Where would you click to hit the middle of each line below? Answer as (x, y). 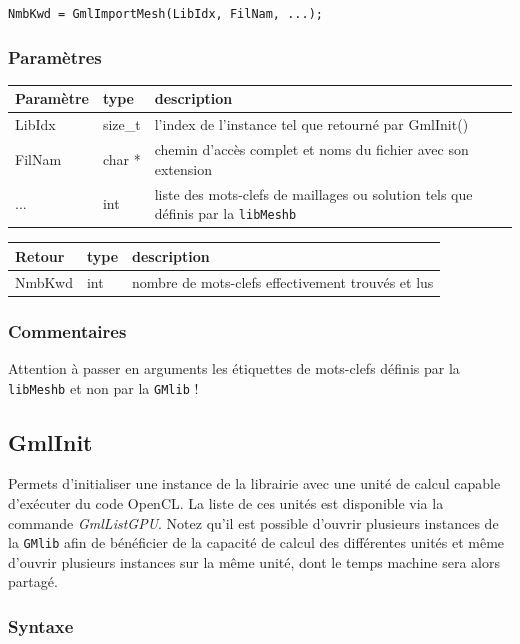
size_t (121, 124)
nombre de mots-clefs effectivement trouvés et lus (283, 281)
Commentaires (67, 330)
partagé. (33, 581)
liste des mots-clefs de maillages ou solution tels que (313, 193)
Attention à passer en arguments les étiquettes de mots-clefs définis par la (234, 367)
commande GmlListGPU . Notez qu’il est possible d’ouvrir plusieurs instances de (253, 522)
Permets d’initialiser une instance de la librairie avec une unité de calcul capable (254, 483)
